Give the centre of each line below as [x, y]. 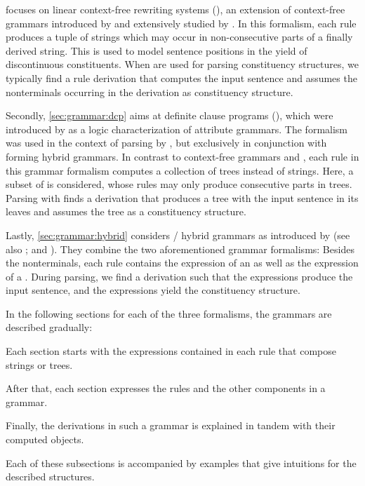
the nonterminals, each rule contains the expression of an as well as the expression [182, 263]
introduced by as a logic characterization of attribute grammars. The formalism [177, 129]
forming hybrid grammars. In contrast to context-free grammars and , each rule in [182, 156]
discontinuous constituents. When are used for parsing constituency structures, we [182, 64]
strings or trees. [39, 364]
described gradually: [49, 327]
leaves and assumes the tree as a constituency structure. [126, 211]
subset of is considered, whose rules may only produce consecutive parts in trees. [179, 184]
